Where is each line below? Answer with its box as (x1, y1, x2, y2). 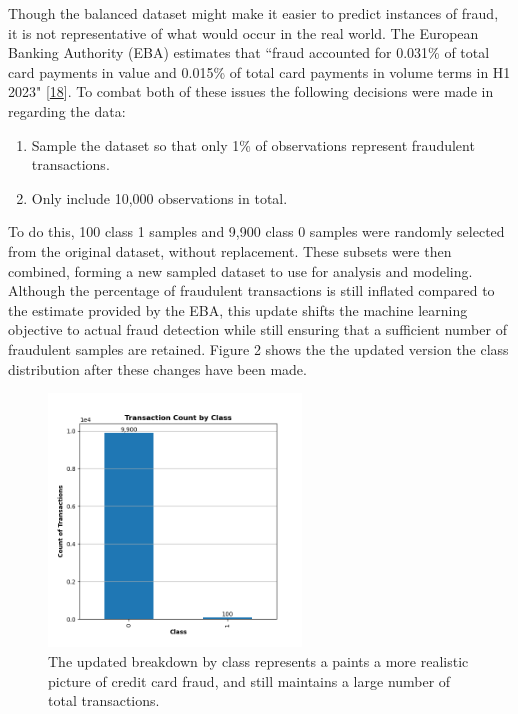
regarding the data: (8, 100, 126, 121)
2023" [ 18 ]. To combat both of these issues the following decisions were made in (8, 81, 494, 102)
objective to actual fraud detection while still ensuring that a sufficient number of (8, 319, 507, 340)
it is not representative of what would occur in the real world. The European (8, 22, 479, 43)
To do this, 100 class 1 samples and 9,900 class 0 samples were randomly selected (8, 221, 505, 242)
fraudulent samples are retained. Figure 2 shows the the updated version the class (8, 338, 509, 359)
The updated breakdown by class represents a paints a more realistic (48, 651, 469, 672)
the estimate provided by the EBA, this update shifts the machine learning (8, 299, 468, 320)
